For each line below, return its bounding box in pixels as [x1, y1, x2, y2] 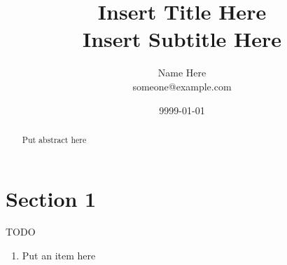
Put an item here [22, 248, 96, 263]
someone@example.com [132, 79, 232, 93]
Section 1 [6, 184, 97, 212]
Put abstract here [22, 133, 87, 145]
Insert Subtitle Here [82, 25, 282, 53]
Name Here [157, 65, 206, 80]
